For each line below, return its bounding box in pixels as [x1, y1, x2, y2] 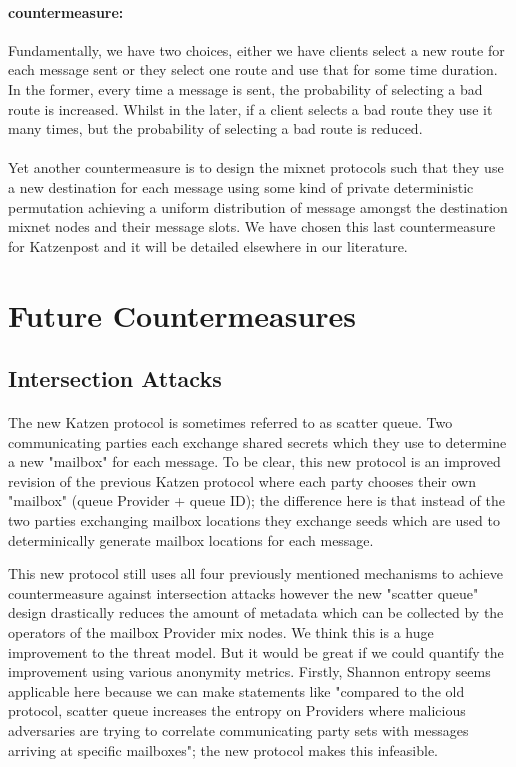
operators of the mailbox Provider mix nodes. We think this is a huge [8, 622, 434, 643]
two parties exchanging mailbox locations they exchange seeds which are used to [8, 510, 500, 531]
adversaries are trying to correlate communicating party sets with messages [8, 719, 469, 740]
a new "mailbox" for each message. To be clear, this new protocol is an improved [8, 451, 501, 472]
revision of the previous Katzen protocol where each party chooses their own [8, 470, 476, 491]
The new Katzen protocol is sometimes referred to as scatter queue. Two [8, 412, 453, 433]
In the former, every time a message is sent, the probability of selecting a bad [8, 78, 483, 99]
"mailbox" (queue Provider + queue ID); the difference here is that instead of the [8, 490, 505, 511]
